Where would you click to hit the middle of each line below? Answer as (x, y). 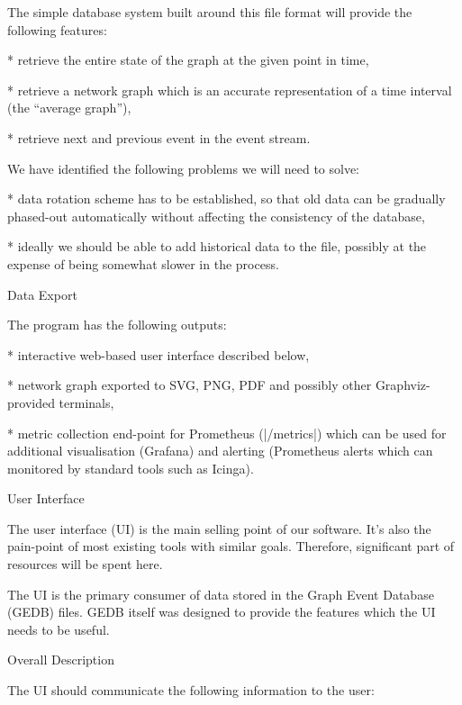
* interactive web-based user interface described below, (159, 354)
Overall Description (61, 660)
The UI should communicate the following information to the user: (191, 690)
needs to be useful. (59, 629)
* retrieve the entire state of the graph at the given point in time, (188, 60)
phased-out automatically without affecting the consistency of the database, (216, 216)
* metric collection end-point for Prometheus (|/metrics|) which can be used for (227, 433)
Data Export (42, 294)
